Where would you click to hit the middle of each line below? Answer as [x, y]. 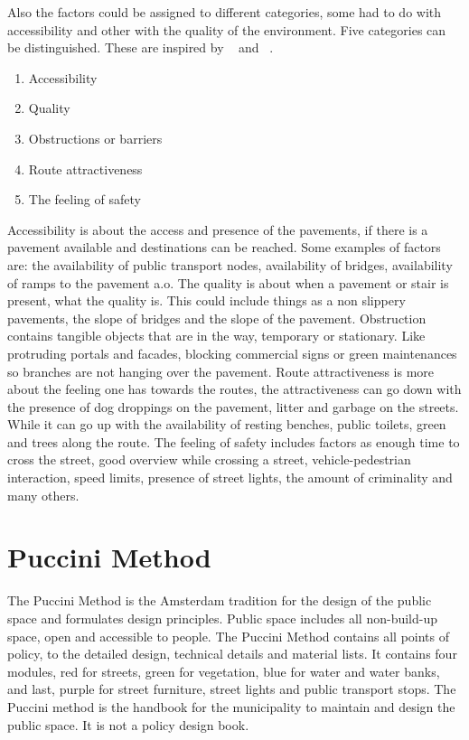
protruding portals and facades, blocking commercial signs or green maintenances [232, 353]
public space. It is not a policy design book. [128, 724]
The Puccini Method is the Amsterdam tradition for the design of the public [220, 600]
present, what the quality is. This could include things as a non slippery [206, 300]
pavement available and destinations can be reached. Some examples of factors [224, 247]
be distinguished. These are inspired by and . [141, 47]
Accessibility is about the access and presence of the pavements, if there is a [218, 229]
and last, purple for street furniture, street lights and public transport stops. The [232, 689]
